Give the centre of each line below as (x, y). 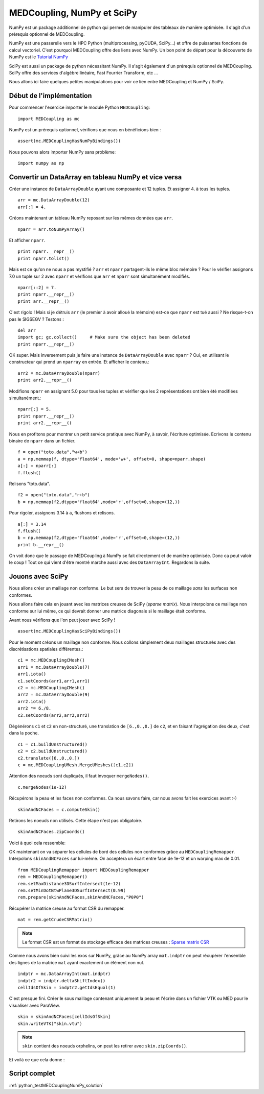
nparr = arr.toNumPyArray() (51, 229)
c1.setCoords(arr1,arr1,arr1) (54, 681)
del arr (27, 330)
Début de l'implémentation (51, 96)
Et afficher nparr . (27, 240)
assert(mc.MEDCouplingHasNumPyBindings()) (69, 141)
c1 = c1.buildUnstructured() (53, 744)
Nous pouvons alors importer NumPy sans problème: (62, 152)
